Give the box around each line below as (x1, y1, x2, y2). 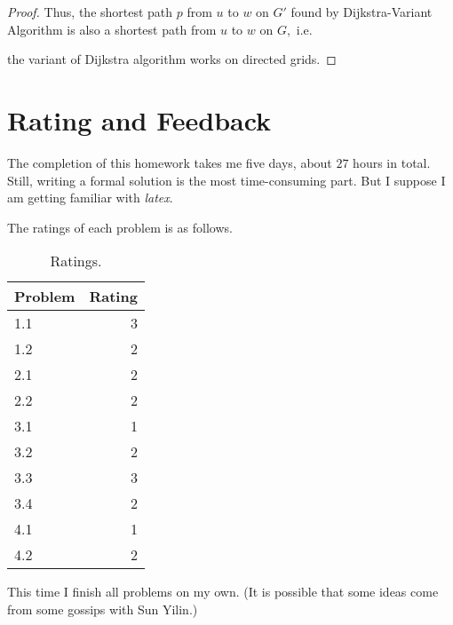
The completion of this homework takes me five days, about (7, 153, 332, 171)
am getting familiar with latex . (7, 188, 173, 207)
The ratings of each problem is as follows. (7, 218, 233, 236)
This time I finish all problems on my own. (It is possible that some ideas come (7, 582, 439, 601)
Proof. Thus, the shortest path (7, 3, 173, 20)
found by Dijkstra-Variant (290, 3, 433, 20)
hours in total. (353, 153, 431, 171)
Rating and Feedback (7, 101, 272, 138)
